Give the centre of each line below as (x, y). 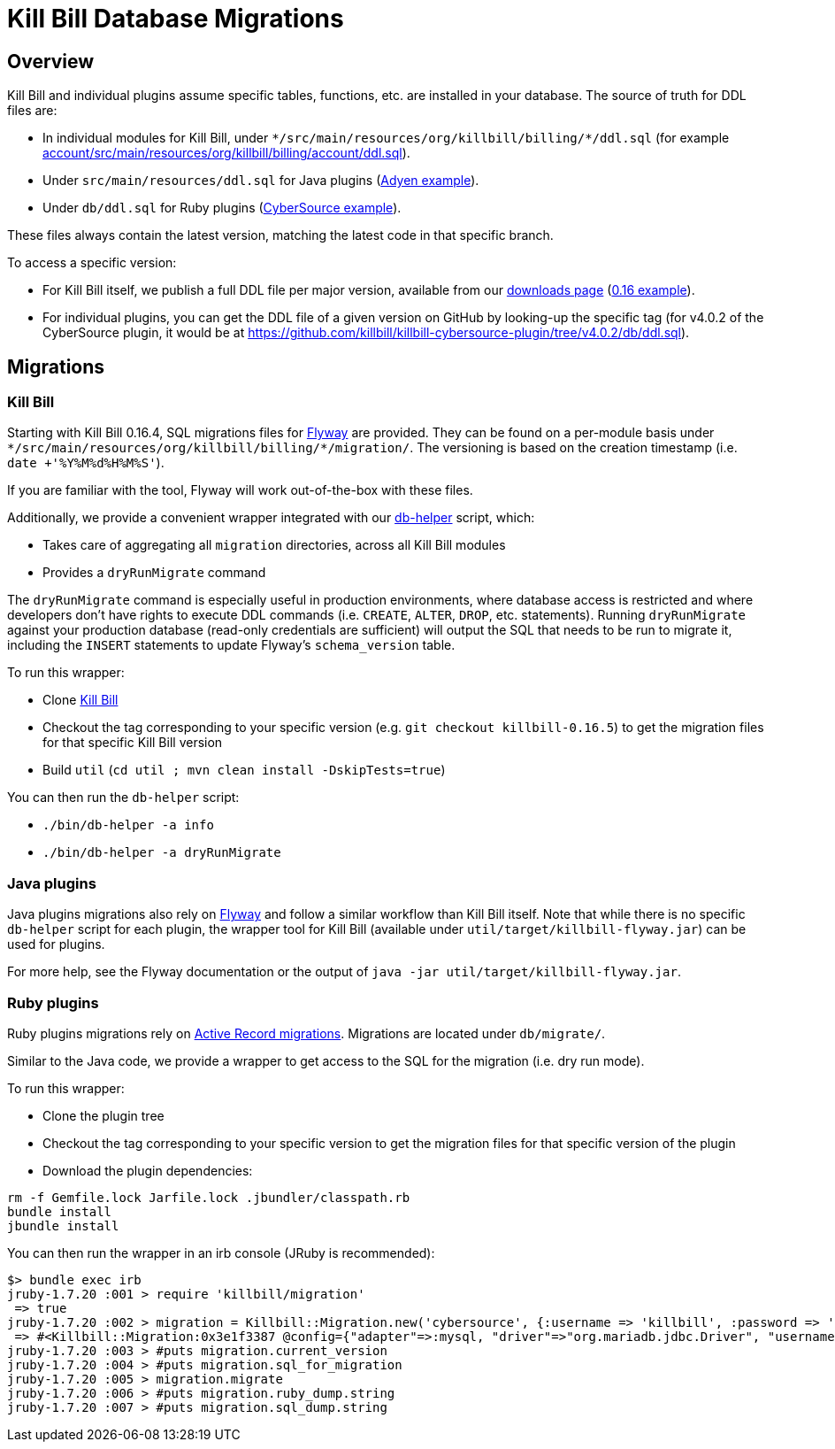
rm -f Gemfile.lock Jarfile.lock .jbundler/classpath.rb (209, 1197)
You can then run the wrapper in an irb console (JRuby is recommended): (221, 1252)
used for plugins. (56, 944)
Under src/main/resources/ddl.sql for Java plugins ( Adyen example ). (261, 181)
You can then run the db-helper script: (123, 798)
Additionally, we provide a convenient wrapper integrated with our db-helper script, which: (271, 518)
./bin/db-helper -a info (128, 825)
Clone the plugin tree (103, 1115)
